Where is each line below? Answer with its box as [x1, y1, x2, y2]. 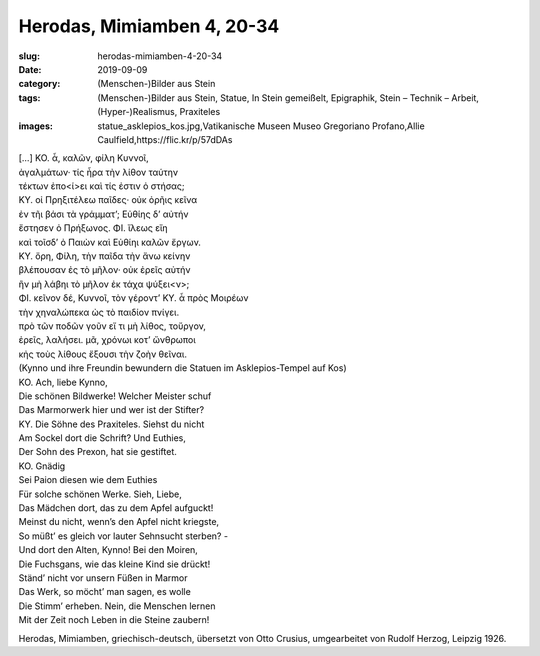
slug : [18, 50, 40, 62]
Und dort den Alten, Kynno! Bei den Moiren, [18, 544, 199, 556]
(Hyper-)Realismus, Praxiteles [97, 106, 221, 118]
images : [18, 120, 54, 132]
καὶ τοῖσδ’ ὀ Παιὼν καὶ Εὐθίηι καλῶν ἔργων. [18, 236, 202, 248]
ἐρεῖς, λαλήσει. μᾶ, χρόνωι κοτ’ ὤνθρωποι [18, 334, 197, 346]
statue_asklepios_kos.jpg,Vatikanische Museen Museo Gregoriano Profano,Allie [97, 120, 425, 132]
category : [18, 78, 61, 90]
